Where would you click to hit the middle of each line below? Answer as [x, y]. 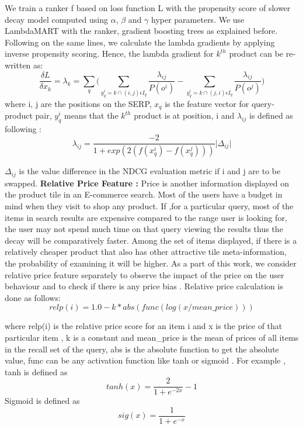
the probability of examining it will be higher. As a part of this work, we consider [151, 263]
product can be [256, 53]
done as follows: [33, 297]
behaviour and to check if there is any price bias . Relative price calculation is [144, 286]
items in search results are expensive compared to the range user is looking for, [146, 217]
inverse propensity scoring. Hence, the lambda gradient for [109, 53]
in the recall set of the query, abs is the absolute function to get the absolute [142, 349]
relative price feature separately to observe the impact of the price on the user [144, 274]
